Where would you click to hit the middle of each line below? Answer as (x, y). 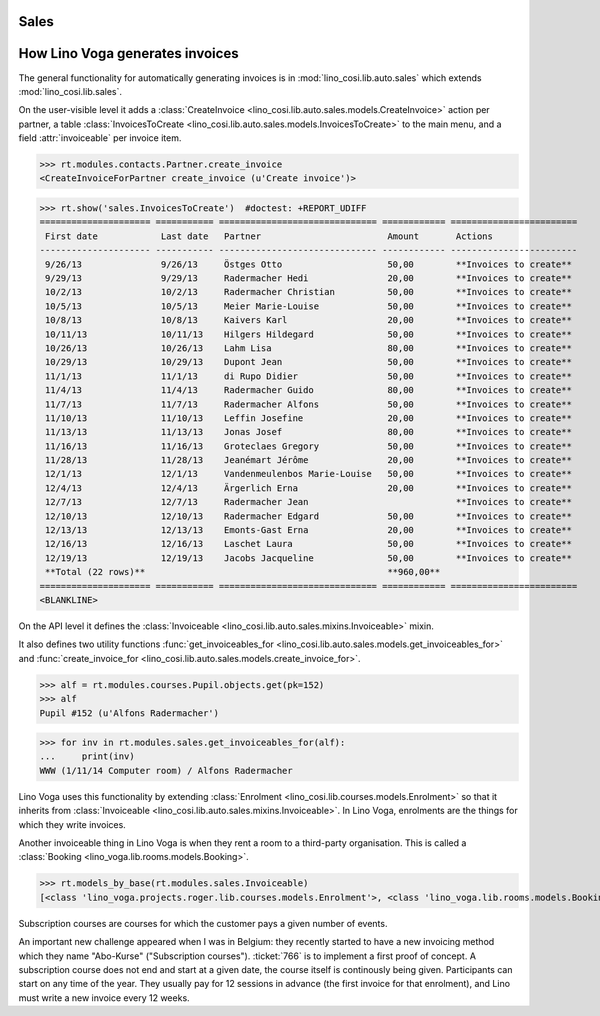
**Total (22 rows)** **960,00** (243, 572)
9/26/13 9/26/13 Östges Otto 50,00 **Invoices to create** (308, 264)
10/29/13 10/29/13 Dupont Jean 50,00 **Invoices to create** (308, 362)
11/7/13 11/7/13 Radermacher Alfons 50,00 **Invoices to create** (308, 404)
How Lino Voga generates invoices (128, 53)
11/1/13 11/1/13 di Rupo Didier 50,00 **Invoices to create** (308, 376)
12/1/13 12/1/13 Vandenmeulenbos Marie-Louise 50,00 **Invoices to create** (308, 474)
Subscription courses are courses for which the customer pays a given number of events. (203, 923)
